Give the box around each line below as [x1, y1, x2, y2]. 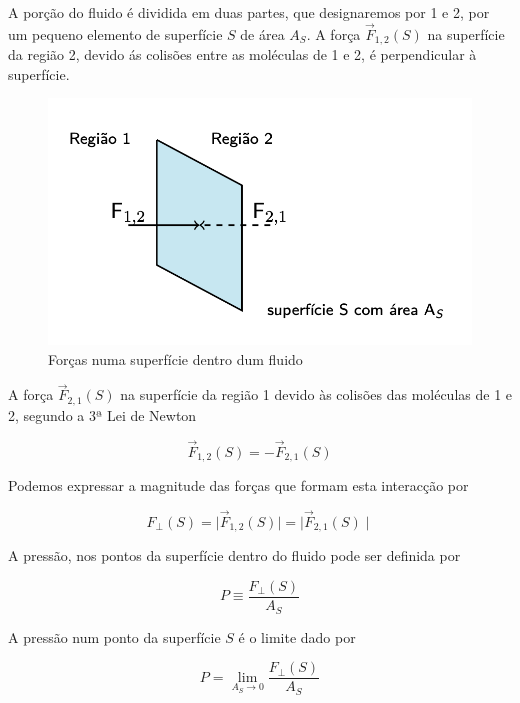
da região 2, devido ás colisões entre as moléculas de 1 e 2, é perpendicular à [8, 44, 477, 65]
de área [240, 23, 285, 44]
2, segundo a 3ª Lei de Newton [8, 404, 197, 425]
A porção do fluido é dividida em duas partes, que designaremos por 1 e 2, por [8, 2, 490, 22]
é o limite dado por [238, 626, 356, 647]
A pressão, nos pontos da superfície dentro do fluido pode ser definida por [8, 545, 461, 566]
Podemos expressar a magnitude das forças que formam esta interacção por [8, 475, 469, 496]
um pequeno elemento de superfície [8, 23, 223, 44]
